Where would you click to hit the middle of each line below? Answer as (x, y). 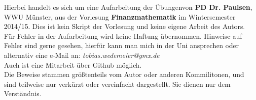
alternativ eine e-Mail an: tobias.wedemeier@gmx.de (82, 55)
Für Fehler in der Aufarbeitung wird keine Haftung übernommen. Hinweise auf (123, 36)
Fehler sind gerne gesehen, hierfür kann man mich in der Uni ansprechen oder (121, 45)
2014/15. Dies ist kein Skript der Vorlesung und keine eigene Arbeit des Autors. (125, 26)
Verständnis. (23, 93)
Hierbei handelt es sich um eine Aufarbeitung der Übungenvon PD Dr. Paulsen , (128, 7)
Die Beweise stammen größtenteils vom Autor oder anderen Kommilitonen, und (124, 74)
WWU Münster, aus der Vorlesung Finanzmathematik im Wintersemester (120, 16)
